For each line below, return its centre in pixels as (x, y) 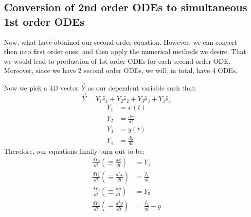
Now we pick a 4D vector (41, 88)
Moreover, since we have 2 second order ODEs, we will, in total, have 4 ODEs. (121, 70)
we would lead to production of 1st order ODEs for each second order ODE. (117, 61)
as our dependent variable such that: (142, 88)
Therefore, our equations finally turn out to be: (74, 151)
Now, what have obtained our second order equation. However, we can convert (121, 42)
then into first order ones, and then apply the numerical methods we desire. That (125, 51)
